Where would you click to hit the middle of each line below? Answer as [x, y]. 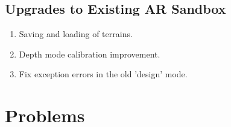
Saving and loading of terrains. [76, 34]
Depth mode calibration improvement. [90, 54]
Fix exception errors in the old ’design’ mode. [103, 74]
